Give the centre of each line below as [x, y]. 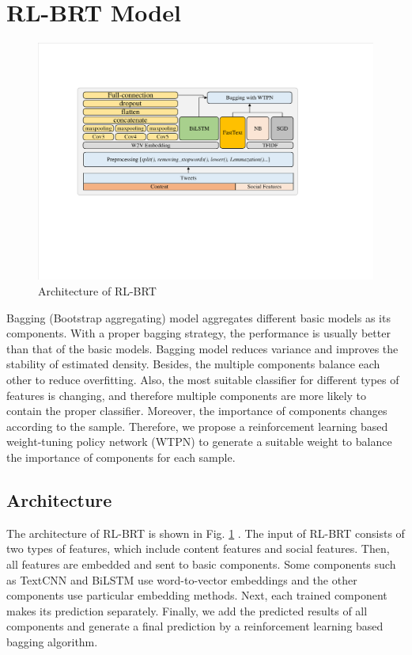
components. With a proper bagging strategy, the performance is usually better [198, 333]
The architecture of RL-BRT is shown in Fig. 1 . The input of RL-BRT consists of [206, 533]
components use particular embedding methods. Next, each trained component [197, 595]
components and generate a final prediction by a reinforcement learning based [195, 626]
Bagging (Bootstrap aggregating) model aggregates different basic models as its [198, 317]
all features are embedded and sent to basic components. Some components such [201, 564]
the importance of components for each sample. [121, 457]
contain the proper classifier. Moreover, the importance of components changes [197, 411]
